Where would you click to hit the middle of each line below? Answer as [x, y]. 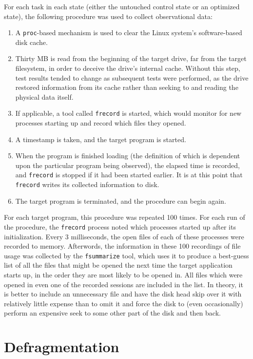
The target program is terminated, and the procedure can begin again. [121, 201]
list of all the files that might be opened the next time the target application [118, 265]
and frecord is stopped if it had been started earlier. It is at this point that [129, 175]
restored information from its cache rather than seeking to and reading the [127, 87]
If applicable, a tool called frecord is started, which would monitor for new [128, 113]
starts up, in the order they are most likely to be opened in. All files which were [123, 275]
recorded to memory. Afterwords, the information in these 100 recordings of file [122, 246]
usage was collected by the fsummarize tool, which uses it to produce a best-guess [126, 255]
